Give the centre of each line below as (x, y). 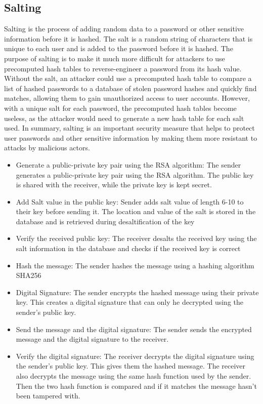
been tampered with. (48, 396)
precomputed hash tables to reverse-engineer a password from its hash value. (123, 68)
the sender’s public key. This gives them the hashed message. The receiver (131, 366)
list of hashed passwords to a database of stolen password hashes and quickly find (130, 88)
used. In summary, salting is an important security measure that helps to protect (129, 128)
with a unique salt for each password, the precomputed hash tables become (120, 108)
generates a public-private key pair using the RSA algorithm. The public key (135, 174)
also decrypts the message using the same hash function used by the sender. (134, 376)
